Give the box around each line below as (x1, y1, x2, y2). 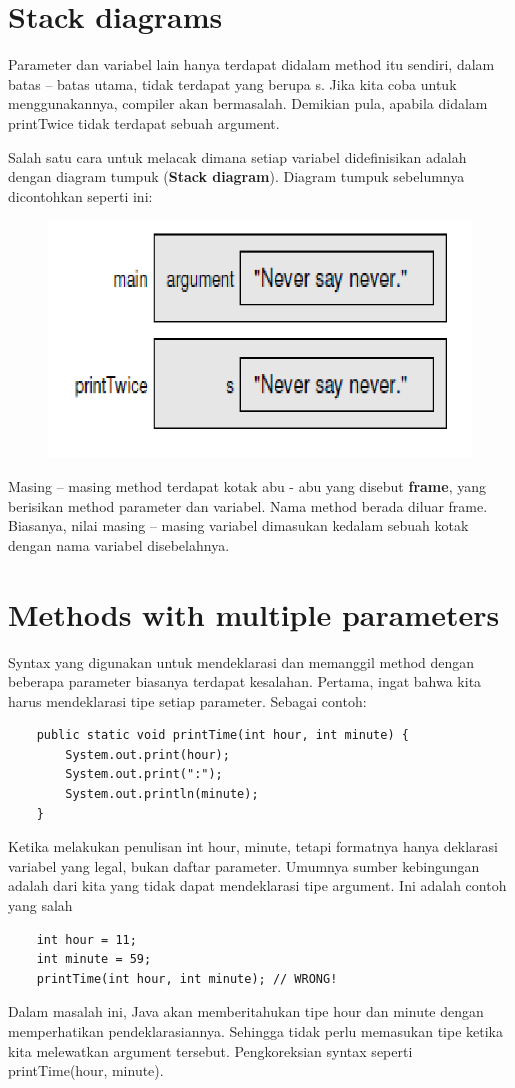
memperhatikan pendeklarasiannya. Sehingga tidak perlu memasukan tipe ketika (8, 1021, 503, 1042)
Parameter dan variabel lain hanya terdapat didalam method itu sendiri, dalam (8, 54, 495, 75)
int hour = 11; (36, 932, 137, 947)
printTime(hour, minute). (8, 1060, 164, 1081)
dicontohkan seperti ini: (8, 185, 153, 206)
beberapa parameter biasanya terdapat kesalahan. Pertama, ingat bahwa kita (8, 671, 482, 692)
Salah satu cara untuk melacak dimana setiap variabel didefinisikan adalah (8, 146, 467, 167)
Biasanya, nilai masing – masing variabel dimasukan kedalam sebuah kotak (8, 515, 469, 536)
